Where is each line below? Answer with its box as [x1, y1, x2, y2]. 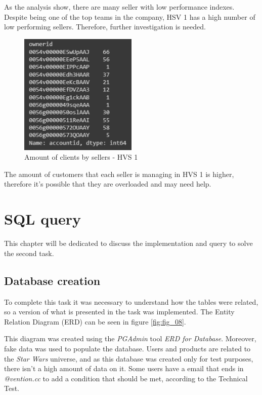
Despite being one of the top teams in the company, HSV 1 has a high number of [4, 11, 255, 22]
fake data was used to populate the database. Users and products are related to [4, 343, 251, 353]
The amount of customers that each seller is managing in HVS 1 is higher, [4, 168, 234, 179]
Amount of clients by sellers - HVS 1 [24, 152, 138, 162]
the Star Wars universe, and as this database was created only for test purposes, [4, 353, 253, 364]
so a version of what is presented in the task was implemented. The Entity [4, 306, 235, 317]
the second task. [4, 247, 54, 258]
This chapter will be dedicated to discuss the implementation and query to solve [4, 238, 253, 248]
